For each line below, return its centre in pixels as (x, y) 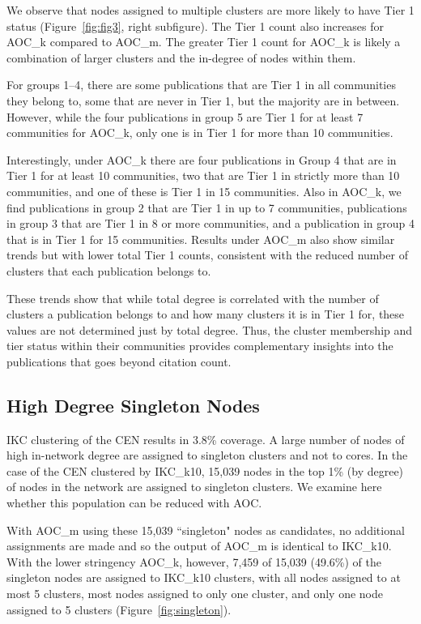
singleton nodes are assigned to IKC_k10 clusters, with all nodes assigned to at (204, 577)
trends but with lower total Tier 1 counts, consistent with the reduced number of (207, 255)
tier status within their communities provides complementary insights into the (200, 346)
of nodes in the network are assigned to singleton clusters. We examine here (194, 487)
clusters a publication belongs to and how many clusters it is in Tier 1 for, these (206, 314)
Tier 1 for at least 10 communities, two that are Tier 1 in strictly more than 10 (203, 175)
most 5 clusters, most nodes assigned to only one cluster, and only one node (195, 594)
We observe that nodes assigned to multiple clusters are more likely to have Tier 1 (210, 10)
